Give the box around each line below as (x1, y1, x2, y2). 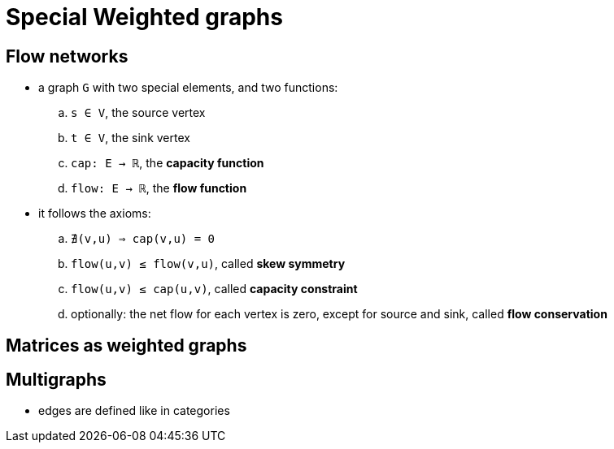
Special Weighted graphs (6, 3, 283, 31)
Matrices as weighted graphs (6, 335, 247, 356)
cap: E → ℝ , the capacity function (71, 156, 264, 171)
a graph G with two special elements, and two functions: (38, 80, 338, 95)
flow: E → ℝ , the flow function (71, 181, 247, 196)
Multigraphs (6, 369, 107, 391)
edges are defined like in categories (38, 404, 230, 418)
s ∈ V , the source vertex (71, 106, 206, 120)
